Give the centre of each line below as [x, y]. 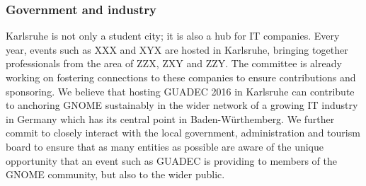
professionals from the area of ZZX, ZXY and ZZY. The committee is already [174, 63]
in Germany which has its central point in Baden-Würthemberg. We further [170, 118]
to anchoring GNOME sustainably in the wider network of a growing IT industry [182, 105]
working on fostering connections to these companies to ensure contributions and [181, 77]
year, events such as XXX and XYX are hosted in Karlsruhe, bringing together [177, 49]
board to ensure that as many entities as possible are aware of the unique [165, 146]
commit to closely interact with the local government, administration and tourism [183, 133]
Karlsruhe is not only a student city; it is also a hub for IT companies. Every [173, 36]
